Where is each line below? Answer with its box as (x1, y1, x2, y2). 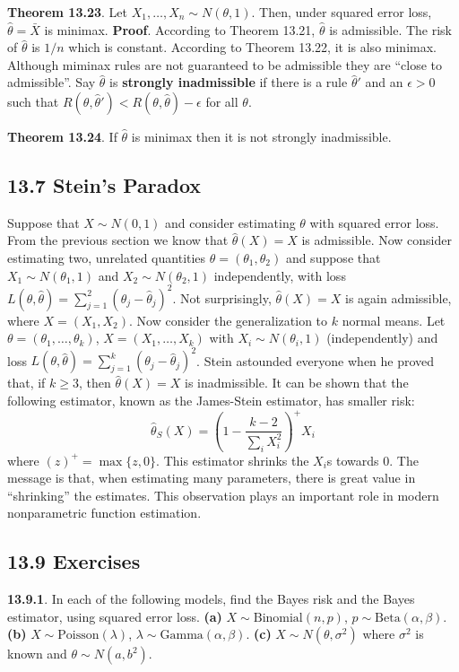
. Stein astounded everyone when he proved (196, 351, 435, 370)
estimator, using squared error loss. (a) (7, 607, 222, 625)
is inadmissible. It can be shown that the (185, 373, 409, 392)
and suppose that (285, 248, 381, 266)
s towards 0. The (326, 450, 419, 469)
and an (365, 73, 403, 92)
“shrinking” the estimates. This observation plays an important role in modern (7, 485, 439, 504)
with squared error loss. (309, 213, 439, 231)
